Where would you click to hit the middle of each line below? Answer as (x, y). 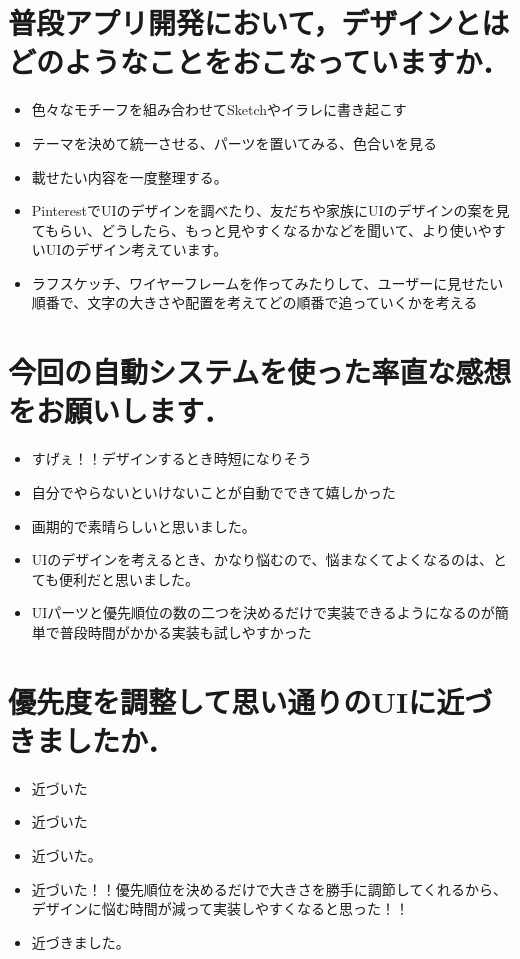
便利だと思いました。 (129, 578)
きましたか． (91, 739)
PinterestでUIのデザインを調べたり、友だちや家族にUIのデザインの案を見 (270, 210)
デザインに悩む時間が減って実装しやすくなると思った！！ (220, 908)
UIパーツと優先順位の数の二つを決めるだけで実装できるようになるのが (263, 612)
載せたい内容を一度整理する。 (129, 176)
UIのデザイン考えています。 (136, 249)
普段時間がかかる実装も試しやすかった (185, 631)
